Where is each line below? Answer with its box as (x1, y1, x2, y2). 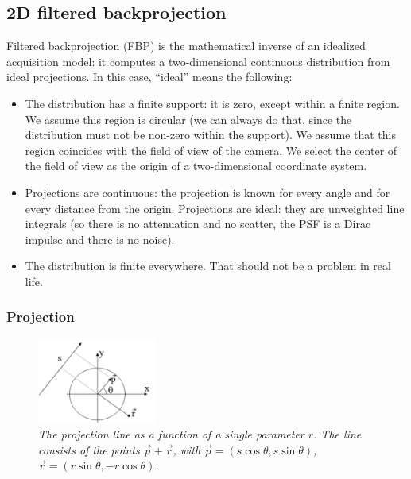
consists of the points (38, 441, 140, 458)
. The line (313, 426, 362, 442)
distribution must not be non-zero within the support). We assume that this (25, 126, 396, 143)
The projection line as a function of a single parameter (38, 426, 304, 442)
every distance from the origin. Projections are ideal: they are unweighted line (25, 199, 405, 216)
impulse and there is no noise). (25, 230, 175, 247)
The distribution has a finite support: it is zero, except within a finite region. (25, 95, 400, 111)
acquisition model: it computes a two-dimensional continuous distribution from (6, 52, 390, 69)
